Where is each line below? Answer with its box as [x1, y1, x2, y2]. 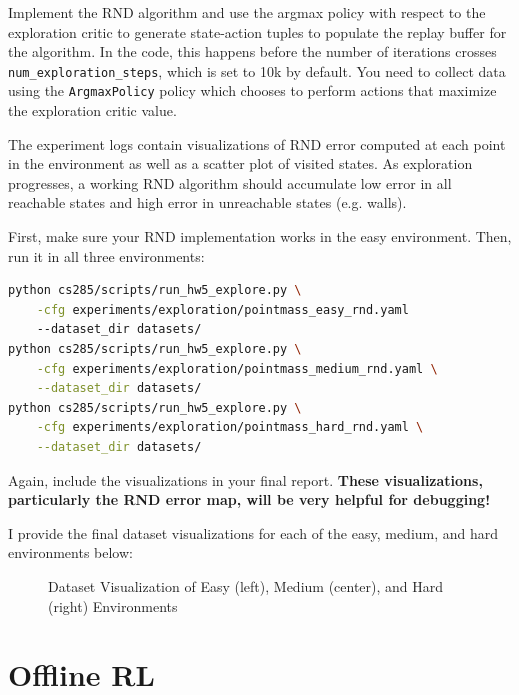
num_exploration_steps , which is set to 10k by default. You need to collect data [8, 60, 506, 81]
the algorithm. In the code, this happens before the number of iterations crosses [8, 41, 497, 62]
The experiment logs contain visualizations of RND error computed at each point [8, 133, 506, 154]
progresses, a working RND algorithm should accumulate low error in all [8, 172, 452, 193]
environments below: [8, 542, 133, 563]
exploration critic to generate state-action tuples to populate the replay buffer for [8, 21, 507, 42]
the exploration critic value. [8, 100, 177, 121]
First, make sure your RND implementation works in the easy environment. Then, [8, 226, 512, 247]
